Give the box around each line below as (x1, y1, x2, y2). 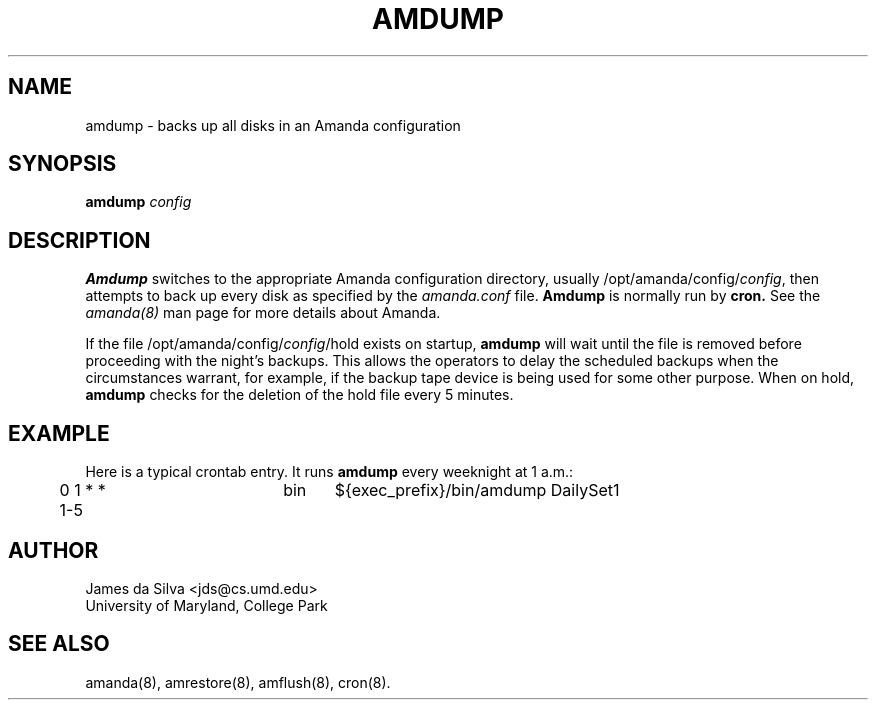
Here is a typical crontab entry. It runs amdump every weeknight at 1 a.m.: (85, 463, 574, 481)
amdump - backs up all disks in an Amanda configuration (85, 116, 461, 134)
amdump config (85, 193, 192, 211)
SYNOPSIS (8, 151, 117, 177)
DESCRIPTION (8, 227, 151, 253)
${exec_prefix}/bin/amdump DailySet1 (334, 480, 620, 501)
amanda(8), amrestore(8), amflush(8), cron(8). (85, 673, 391, 691)
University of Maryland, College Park (85, 596, 328, 614)
